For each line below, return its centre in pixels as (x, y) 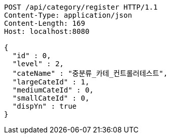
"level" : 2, (38, 64)
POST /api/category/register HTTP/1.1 (81, 7)
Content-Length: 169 (45, 23)
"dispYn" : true (45, 106)
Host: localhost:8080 (47, 31)
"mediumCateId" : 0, (53, 90)
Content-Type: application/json (68, 15)
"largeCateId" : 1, (51, 82)
